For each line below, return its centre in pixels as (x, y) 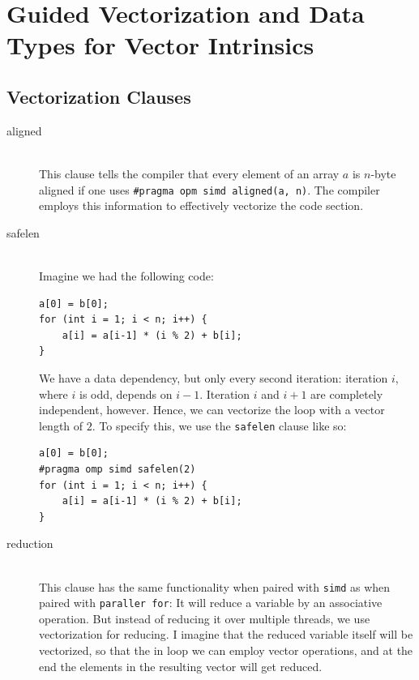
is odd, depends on (126, 393)
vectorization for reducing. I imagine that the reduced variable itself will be (226, 634)
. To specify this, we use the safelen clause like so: (219, 425)
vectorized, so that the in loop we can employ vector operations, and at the (226, 650)
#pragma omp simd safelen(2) (118, 469)
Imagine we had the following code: (126, 275)
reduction (30, 543)
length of (61, 425)
